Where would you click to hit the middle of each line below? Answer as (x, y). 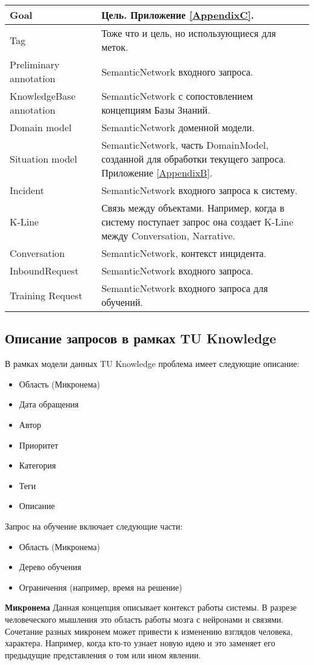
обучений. (122, 302)
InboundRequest (44, 271)
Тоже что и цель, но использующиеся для (188, 33)
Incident (27, 190)
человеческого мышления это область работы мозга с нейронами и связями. (144, 619)
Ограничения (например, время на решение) (101, 587)
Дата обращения (49, 404)
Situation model (43, 159)
